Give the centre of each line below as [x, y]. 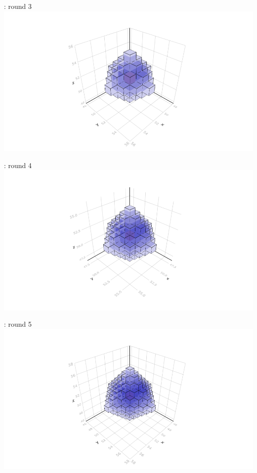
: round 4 [18, 165]
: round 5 [18, 324]
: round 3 [18, 6]
